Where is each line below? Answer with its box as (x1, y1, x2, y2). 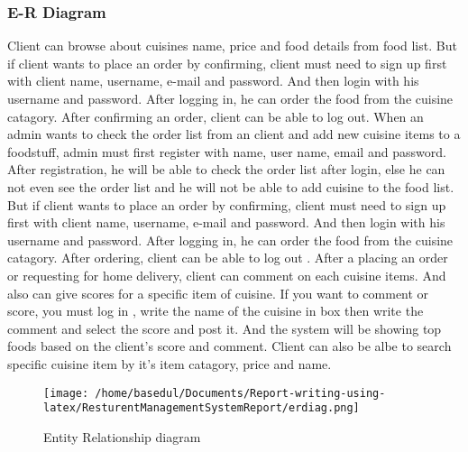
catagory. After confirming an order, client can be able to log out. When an (7, 106, 424, 125)
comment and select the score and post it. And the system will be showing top (7, 318, 442, 337)
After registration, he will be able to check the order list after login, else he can (7, 160, 445, 179)
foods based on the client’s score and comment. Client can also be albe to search (7, 337, 452, 355)
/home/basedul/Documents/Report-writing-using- (95, 386, 386, 400)
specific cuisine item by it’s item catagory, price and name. (7, 354, 332, 373)
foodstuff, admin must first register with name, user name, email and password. (7, 142, 446, 161)
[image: (43, 386, 89, 400)
